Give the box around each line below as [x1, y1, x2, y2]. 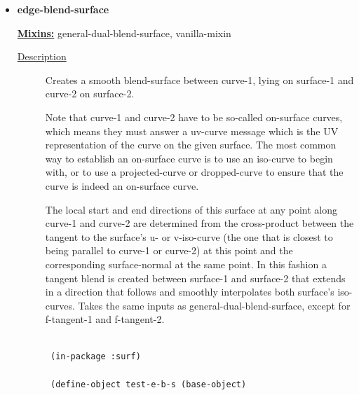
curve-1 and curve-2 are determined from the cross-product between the [45, 216, 354, 230]
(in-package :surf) [50, 352, 141, 362]
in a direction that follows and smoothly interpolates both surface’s [45, 284, 334, 299]
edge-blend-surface [17, 2, 109, 16]
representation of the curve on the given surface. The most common [45, 137, 337, 152]
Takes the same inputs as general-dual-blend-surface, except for [78, 298, 351, 312]
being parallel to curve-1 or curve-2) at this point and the [45, 243, 293, 258]
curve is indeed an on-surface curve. [45, 178, 199, 193]
